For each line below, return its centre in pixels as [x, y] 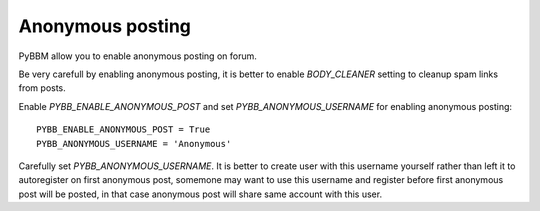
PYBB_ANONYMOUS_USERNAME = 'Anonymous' [134, 143]
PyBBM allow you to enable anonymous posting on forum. [137, 56]
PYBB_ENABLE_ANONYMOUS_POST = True [123, 129]
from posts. [42, 88]
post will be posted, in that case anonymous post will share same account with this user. [200, 194]
